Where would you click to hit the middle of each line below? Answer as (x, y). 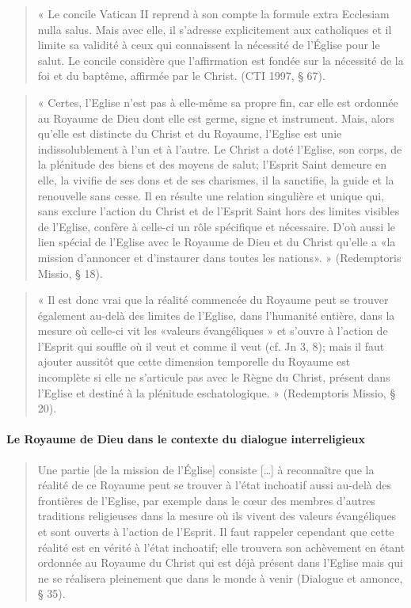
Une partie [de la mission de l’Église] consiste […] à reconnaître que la (206, 469)
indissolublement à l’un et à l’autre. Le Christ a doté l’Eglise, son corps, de (220, 148)
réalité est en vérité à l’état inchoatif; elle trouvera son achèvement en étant (221, 547)
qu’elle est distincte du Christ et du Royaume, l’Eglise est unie (190, 133)
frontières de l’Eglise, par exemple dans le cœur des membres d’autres (207, 500)
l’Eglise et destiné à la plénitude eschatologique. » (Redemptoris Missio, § (217, 392)
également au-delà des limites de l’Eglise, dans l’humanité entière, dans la (216, 315)
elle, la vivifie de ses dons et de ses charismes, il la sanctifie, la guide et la (216, 179)
